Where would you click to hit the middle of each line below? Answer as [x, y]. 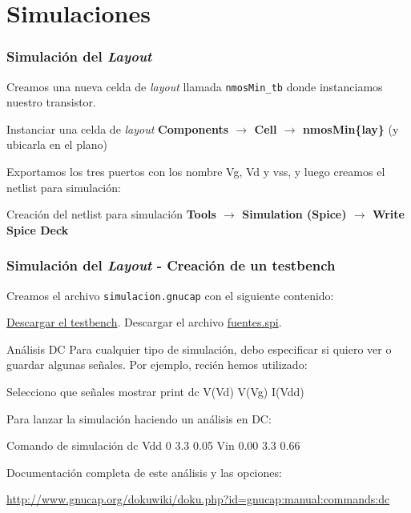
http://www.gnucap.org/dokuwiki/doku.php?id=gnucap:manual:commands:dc [198, 499]
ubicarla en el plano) [57, 144]
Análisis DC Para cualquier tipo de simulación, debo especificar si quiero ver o [199, 349]
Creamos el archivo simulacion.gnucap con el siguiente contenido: [170, 295]
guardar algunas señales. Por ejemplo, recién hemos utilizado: [157, 365]
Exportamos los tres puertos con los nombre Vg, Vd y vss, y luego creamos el [196, 172]
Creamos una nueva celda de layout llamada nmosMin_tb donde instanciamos [195, 86]
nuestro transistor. [51, 102]
